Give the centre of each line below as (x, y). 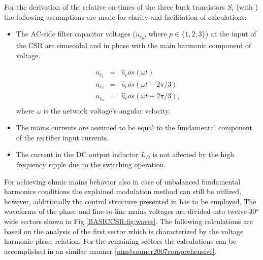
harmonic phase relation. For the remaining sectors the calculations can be (120, 241)
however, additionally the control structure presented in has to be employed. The (130, 201)
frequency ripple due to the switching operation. (91, 164)
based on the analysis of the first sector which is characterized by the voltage (124, 231)
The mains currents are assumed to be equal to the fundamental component (134, 127)
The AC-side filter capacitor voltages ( (76, 34)
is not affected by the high (193, 154)
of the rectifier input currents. (62, 137)
